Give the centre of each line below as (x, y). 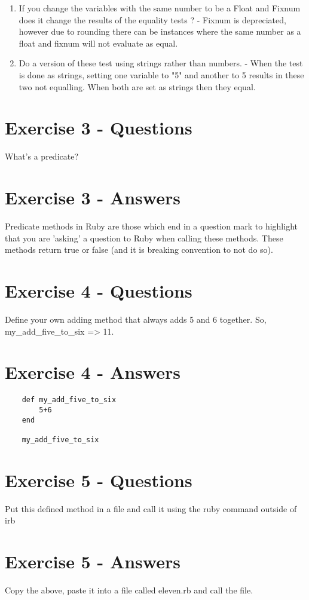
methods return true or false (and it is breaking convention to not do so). (139, 250)
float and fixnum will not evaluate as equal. (98, 43)
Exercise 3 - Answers (93, 198)
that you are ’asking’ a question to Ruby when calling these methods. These (144, 238)
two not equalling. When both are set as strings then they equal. (137, 86)
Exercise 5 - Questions (99, 480)
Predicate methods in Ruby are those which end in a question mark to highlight (151, 226)
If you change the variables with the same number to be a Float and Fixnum (160, 8)
